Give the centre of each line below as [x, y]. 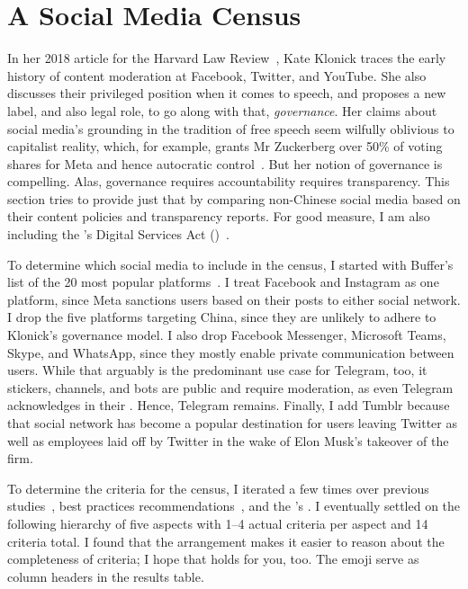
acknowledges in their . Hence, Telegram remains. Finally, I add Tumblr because [229, 405]
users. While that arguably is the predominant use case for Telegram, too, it [217, 370]
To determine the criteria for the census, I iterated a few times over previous [218, 488]
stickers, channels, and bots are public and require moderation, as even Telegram [230, 387]
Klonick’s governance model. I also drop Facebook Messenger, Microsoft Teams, [227, 335]
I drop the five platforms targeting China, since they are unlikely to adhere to [222, 317]
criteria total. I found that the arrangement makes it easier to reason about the [226, 541]
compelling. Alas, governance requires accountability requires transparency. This [229, 181]
